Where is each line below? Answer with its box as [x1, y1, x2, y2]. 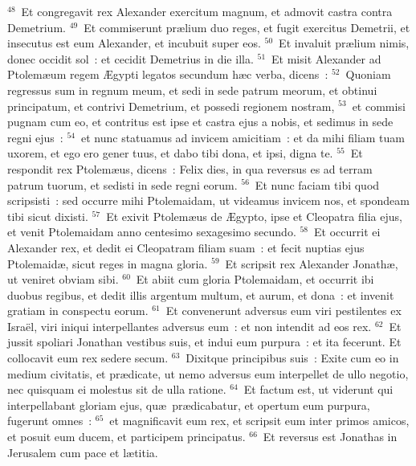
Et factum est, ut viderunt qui [243, 381, 394, 398]
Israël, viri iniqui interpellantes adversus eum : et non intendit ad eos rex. [7, 317, 372, 334]
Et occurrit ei [314, 223, 381, 240]
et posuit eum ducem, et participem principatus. [7, 428, 246, 445]
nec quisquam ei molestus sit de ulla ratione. [7, 381, 226, 398]
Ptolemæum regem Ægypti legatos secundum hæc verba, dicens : [7, 66, 328, 83]
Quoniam [345, 66, 391, 83]
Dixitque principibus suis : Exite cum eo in [186, 349, 399, 366]
